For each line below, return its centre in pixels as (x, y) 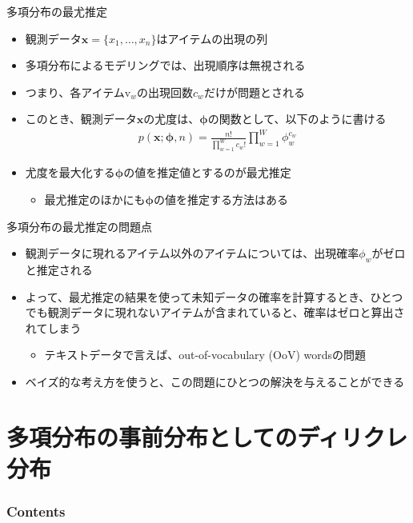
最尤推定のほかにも (95, 199)
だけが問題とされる (254, 92)
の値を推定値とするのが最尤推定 (207, 172)
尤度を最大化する (70, 172)
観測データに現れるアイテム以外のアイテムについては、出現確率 (192, 253)
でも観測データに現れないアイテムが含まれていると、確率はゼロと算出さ (215, 312)
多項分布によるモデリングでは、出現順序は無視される (165, 65)
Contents (36, 511)
